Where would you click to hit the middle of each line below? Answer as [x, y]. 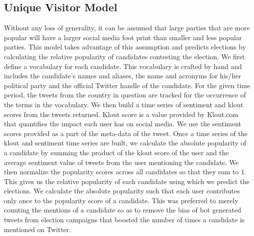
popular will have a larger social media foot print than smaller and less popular [123, 37]
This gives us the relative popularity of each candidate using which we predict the [127, 181]
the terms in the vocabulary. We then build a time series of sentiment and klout [124, 104]
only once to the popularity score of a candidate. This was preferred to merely [121, 200]
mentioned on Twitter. [37, 229]
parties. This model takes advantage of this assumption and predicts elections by [125, 47]
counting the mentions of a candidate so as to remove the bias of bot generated [123, 210]
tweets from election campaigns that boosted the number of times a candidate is [124, 220]
